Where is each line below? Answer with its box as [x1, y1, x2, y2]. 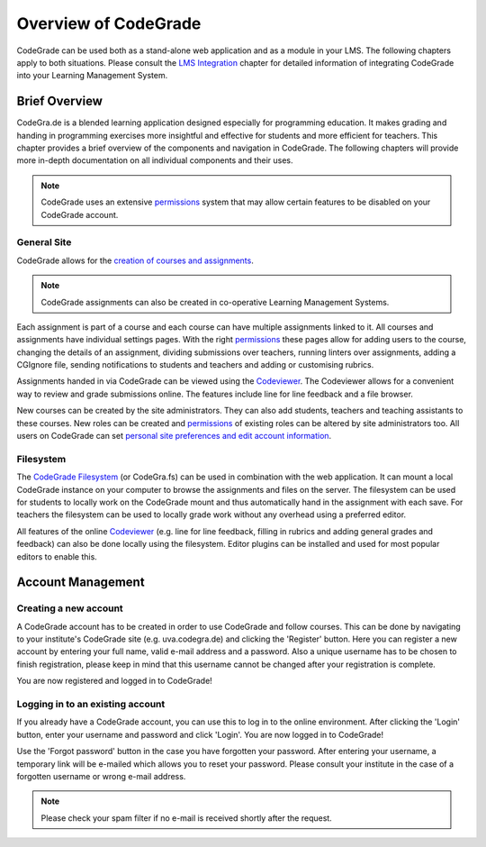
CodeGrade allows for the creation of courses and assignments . [16, 255, 254, 266]
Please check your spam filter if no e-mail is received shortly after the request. [40, 812, 332, 824]
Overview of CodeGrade [16, 14, 202, 33]
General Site [16, 236, 72, 249]
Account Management [16, 575, 145, 590]
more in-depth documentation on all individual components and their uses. [16, 155, 293, 166]
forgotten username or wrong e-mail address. [16, 770, 186, 781]
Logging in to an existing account [16, 697, 166, 710]
